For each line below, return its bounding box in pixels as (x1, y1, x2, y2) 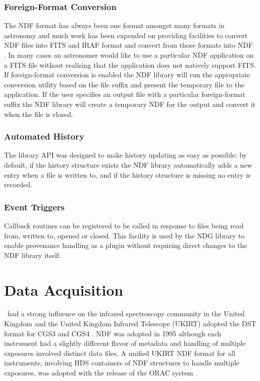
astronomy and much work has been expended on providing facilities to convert (4, 30, 248, 40)
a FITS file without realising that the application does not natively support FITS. (4, 59, 256, 70)
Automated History (4, 130, 85, 143)
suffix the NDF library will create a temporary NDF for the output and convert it (4, 98, 256, 109)
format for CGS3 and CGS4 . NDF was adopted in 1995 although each (4, 328, 221, 338)
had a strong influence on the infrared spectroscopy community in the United (7, 308, 245, 319)
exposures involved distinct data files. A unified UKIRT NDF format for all (4, 347, 235, 358)
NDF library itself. (4, 249, 61, 260)
